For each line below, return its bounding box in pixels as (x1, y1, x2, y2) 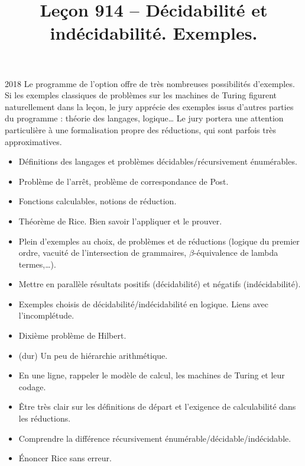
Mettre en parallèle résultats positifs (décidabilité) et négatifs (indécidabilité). (18, 278, 301, 290)
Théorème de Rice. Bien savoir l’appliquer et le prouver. (18, 214, 222, 227)
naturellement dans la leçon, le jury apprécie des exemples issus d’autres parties (5, 100, 294, 113)
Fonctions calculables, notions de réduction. (18, 195, 177, 207)
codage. (18, 380, 46, 393)
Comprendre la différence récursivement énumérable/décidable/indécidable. (18, 432, 291, 444)
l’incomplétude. (18, 309, 74, 322)
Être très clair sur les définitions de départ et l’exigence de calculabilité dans (18, 400, 296, 413)
